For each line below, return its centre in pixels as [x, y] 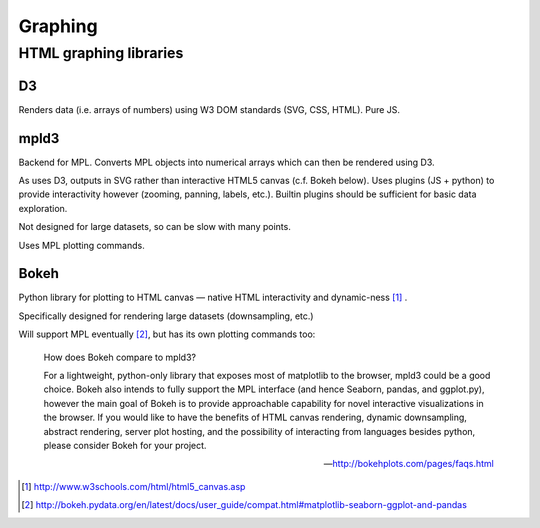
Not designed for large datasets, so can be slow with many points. [155, 227]
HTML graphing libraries [101, 53]
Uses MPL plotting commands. [81, 245]
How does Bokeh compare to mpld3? [120, 357]
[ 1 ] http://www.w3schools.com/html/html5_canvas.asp [133, 486]
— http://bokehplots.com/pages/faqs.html [408, 464]
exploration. [43, 208]
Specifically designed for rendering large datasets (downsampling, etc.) [166, 316]
